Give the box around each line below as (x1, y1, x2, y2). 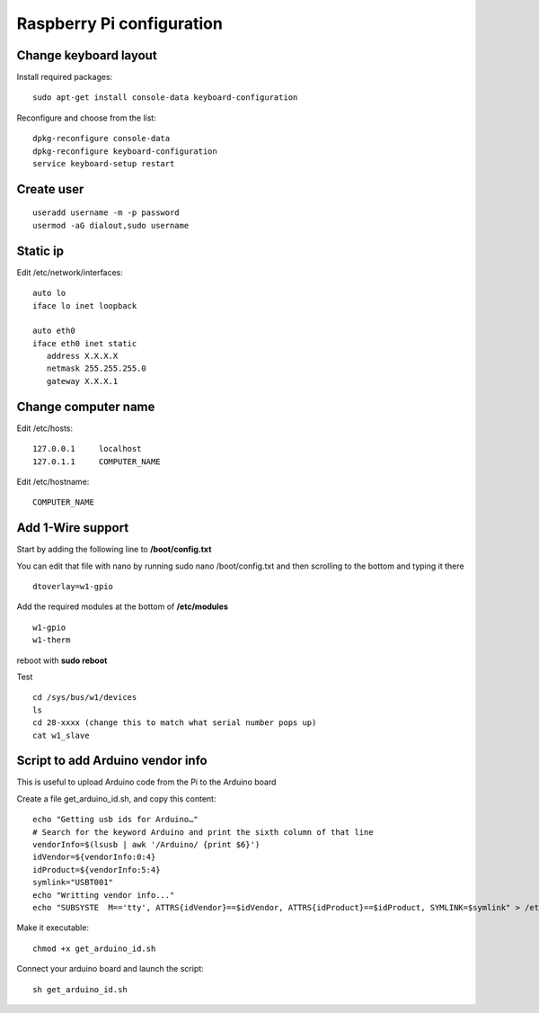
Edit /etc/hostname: (16, 476, 90, 487)
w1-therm (32, 635, 71, 645)
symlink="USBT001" (32, 877, 114, 888)
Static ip (16, 243, 65, 258)
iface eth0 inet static (32, 338, 137, 348)
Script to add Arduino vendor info (16, 753, 208, 768)
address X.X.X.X (46, 351, 119, 362)
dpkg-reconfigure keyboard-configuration (32, 146, 217, 157)
